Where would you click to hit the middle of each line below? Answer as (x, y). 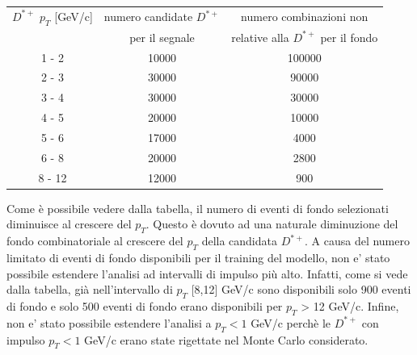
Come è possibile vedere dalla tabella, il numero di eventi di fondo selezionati (198, 208)
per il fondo (349, 37)
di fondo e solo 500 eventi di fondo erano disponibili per (145, 305)
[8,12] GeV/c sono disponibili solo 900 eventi (301, 289)
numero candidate (148, 17)
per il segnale (162, 37)
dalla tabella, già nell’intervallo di (90, 289)
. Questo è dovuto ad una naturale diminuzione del (272, 224)
